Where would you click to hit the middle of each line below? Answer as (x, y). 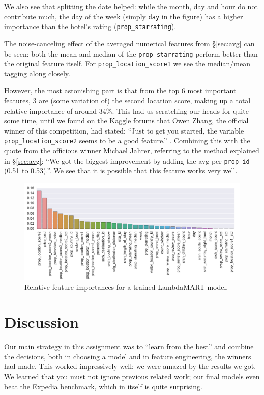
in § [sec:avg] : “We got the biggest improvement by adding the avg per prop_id (127, 160)
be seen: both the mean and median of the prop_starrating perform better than (131, 53)
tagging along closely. (37, 73)
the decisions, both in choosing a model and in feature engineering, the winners (128, 356)
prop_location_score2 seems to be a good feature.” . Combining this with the (127, 140)
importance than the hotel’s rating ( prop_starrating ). (90, 26)
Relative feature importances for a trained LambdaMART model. (126, 287)
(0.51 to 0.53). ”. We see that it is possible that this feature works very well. (121, 170)
